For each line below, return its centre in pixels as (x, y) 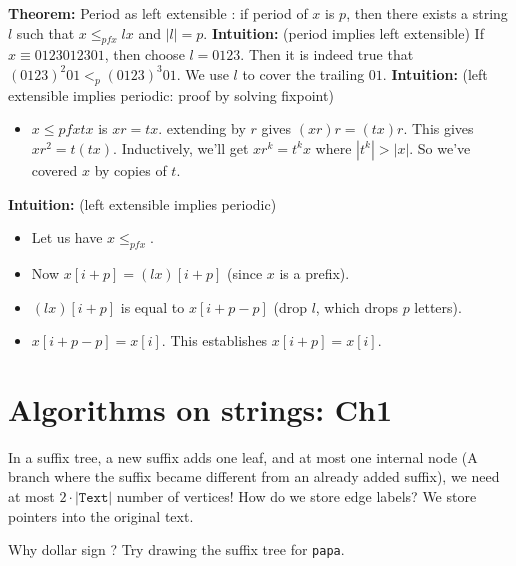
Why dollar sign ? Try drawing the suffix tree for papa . (176, 549)
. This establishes (214, 340)
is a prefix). (314, 272)
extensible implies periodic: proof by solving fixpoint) (171, 94)
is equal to (152, 306)
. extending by (202, 128)
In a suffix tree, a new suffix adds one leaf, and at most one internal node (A (243, 456)
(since (245, 272)
